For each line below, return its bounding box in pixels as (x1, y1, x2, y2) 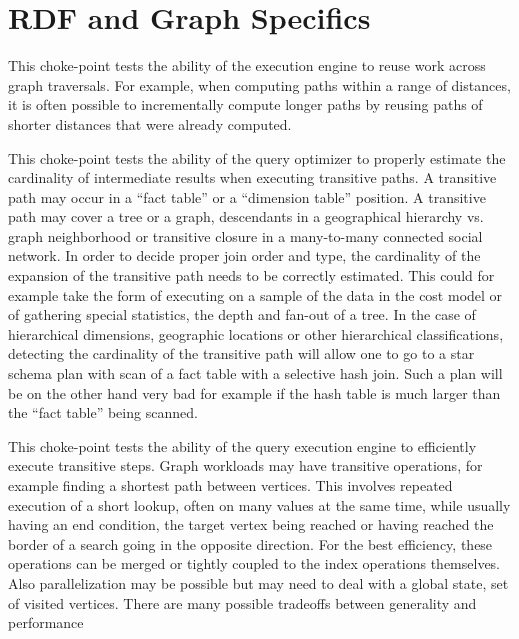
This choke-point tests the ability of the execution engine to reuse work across (8, 55, 486, 76)
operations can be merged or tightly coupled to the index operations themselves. (8, 553, 501, 574)
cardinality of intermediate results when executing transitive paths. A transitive (8, 167, 497, 188)
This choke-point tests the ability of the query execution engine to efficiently (8, 435, 477, 456)
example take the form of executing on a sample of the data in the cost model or (8, 284, 503, 305)
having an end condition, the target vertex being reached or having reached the (8, 514, 494, 535)
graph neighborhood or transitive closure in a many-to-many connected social (8, 225, 483, 246)
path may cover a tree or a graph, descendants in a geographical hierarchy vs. (8, 206, 484, 227)
